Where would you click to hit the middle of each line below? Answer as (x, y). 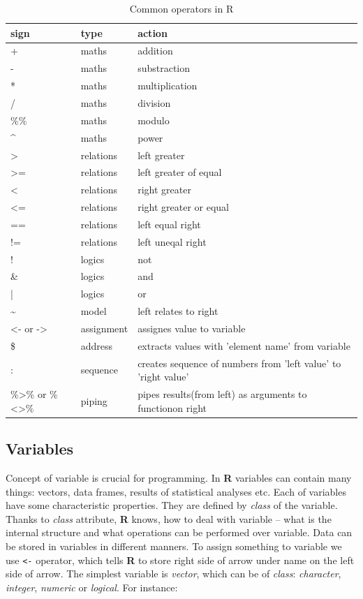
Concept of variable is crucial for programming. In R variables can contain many (179, 477)
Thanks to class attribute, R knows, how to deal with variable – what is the (169, 518)
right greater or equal (183, 207)
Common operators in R (181, 8)
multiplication (168, 86)
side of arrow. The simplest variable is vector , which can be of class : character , (173, 574)
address (97, 345)
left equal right (169, 224)
